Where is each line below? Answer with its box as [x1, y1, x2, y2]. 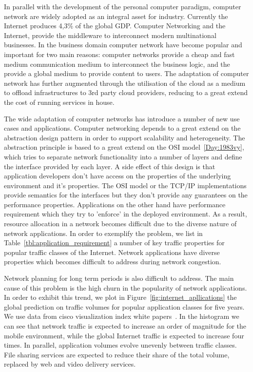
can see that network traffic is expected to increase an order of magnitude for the [4, 321, 247, 331]
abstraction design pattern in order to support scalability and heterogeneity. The [4, 132, 245, 142]
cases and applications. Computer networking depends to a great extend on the [4, 123, 241, 133]
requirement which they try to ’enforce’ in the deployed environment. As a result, [4, 209, 247, 219]
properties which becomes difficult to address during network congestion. [4, 256, 221, 267]
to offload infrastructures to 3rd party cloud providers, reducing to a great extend [4, 87, 248, 98]
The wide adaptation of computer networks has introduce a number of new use [4, 113, 240, 123]
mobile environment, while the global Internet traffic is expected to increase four [4, 330, 244, 340]
